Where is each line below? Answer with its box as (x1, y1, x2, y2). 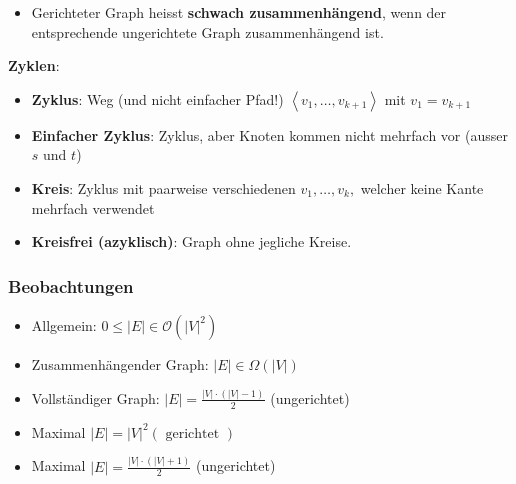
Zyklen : (8, 55, 60, 76)
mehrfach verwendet (31, 197, 155, 218)
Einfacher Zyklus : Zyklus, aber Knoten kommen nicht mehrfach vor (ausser (31, 124, 508, 145)
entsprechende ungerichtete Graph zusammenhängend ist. (31, 21, 384, 42)
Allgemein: (31, 314, 97, 335)
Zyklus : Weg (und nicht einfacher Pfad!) (31, 88, 284, 109)
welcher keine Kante (360, 177, 484, 198)
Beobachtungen (8, 273, 134, 298)
